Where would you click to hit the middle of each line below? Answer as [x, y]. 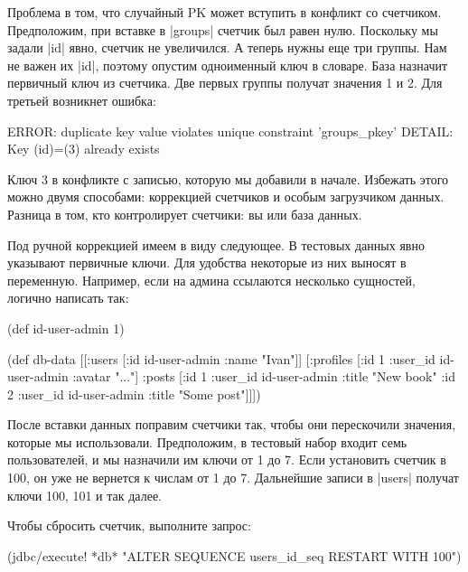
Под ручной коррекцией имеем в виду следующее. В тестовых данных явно [216, 244]
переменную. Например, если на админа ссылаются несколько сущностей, [211, 280]
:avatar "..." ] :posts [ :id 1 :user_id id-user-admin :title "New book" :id [264, 376]
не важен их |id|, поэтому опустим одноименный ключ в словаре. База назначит [228, 65]
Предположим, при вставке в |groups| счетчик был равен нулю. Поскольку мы [223, 29]
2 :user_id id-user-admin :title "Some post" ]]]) [134, 394]
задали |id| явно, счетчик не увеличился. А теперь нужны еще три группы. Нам [227, 47]
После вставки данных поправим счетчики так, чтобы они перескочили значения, [232, 424]
